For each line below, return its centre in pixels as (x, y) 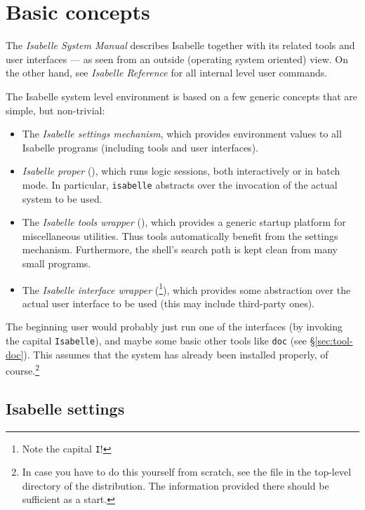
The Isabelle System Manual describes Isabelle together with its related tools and (180, 45)
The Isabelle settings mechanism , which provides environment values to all (182, 134)
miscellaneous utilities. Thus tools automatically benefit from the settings (180, 235)
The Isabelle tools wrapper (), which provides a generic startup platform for (184, 222)
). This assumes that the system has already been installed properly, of (176, 354)
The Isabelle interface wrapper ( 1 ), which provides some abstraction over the (186, 288)
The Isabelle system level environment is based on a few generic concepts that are (181, 96)
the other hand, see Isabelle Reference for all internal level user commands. (167, 73)
